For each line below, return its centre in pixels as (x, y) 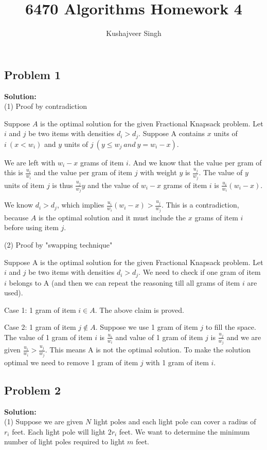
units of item (24, 185)
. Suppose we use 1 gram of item (147, 327)
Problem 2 (32, 390)
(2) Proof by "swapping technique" (58, 244)
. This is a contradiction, (200, 205)
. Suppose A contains (172, 133)
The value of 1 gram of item (48, 337)
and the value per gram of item (83, 172)
